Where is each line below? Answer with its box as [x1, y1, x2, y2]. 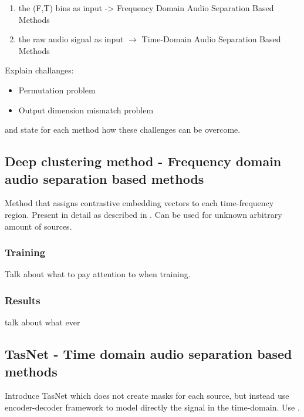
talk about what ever [5, 316, 80, 328]
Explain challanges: [5, 64, 74, 76]
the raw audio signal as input [18, 33, 124, 45]
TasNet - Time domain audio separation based [5, 345, 292, 363]
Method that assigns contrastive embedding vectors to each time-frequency [5, 197, 274, 209]
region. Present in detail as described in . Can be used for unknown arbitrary [5, 208, 282, 220]
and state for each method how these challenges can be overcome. [5, 123, 241, 136]
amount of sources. [5, 220, 72, 232]
